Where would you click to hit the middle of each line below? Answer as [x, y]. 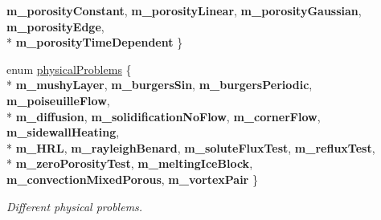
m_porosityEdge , [55, 26]
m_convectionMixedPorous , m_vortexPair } [132, 179]
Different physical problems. [75, 206]
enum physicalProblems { [69, 69]
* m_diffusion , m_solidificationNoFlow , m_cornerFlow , [164, 116]
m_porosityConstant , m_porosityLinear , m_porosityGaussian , [184, 10]
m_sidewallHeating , [63, 132]
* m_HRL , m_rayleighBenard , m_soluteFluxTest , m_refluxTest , [191, 147]
